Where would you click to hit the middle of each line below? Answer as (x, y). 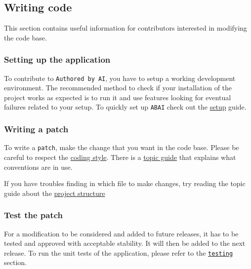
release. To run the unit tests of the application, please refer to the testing (119, 252)
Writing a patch (36, 129)
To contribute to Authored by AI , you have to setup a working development (120, 78)
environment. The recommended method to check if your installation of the (118, 88)
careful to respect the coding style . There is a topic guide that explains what (120, 157)
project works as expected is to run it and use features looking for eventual (118, 97)
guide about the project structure (55, 193)
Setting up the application (57, 59)
